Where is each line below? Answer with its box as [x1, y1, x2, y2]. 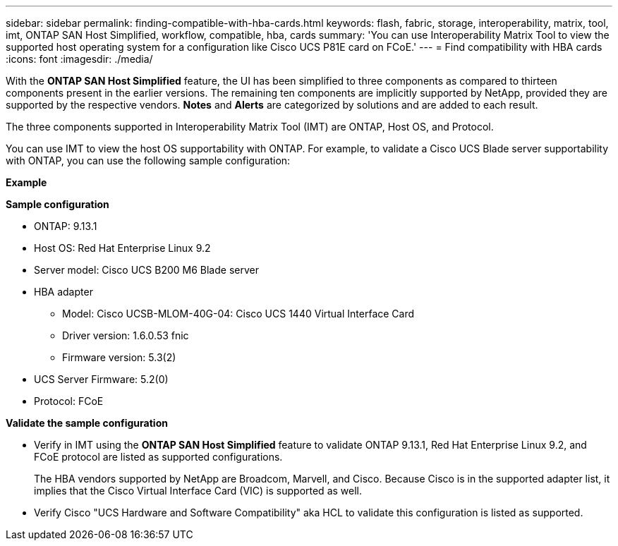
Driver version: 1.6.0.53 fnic [62, 329, 189, 341]
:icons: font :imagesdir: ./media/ [6, 53, 153, 65]
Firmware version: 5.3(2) [62, 351, 176, 363]
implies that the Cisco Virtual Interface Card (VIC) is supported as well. [34, 485, 362, 497]
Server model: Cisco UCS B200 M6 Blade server [34, 264, 259, 276]
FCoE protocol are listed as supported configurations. [34, 451, 283, 463]
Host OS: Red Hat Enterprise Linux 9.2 [34, 242, 211, 254]
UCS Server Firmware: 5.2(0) [34, 373, 169, 385]
